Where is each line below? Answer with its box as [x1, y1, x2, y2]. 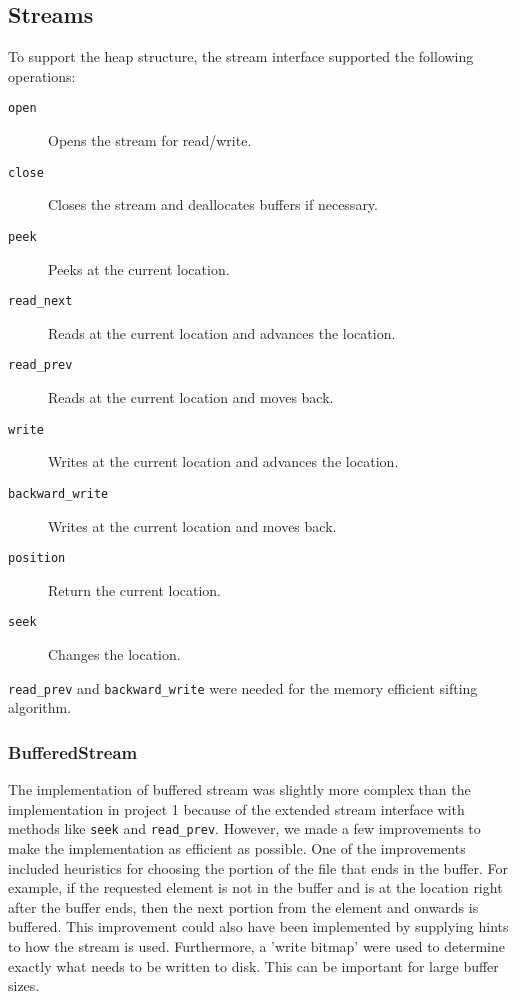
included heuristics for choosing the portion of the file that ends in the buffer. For [8, 857, 509, 878]
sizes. [8, 975, 40, 996]
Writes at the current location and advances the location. [48, 451, 399, 472]
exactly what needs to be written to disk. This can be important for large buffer [8, 955, 499, 976]
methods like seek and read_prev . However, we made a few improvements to [8, 818, 481, 839]
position [8, 551, 66, 566]
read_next [8, 294, 73, 309]
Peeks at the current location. [48, 258, 230, 279]
